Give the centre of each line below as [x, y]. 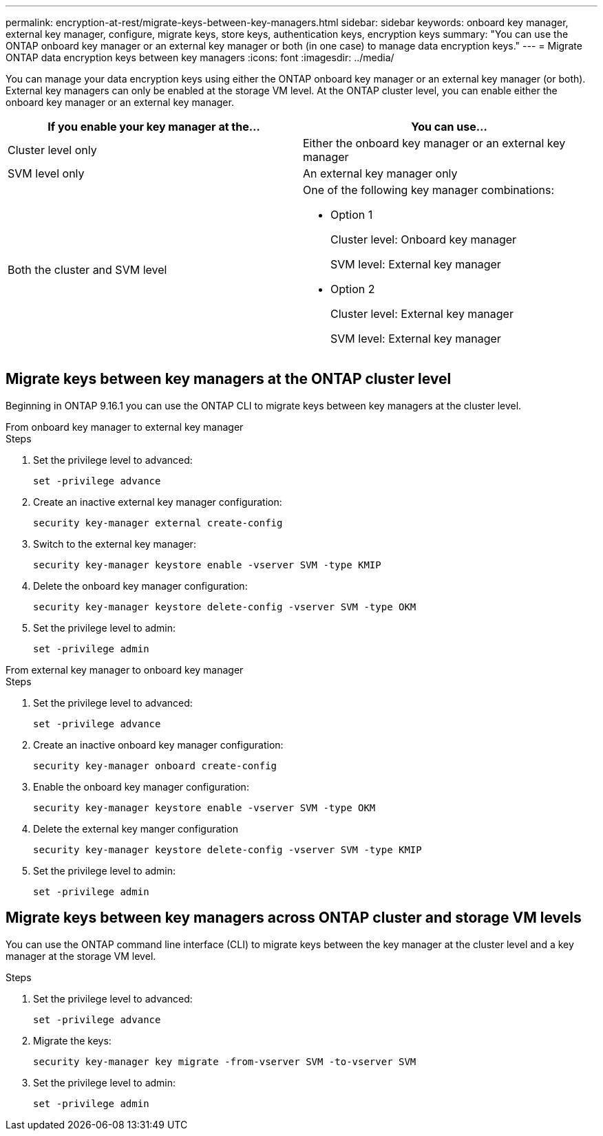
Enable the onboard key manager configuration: [141, 786]
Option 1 [352, 215]
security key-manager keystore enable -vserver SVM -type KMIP [207, 565]
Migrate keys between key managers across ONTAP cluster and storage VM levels [294, 918]
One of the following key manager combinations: [429, 190]
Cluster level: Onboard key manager [424, 239]
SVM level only [46, 173]
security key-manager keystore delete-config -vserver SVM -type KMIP [228, 849]
